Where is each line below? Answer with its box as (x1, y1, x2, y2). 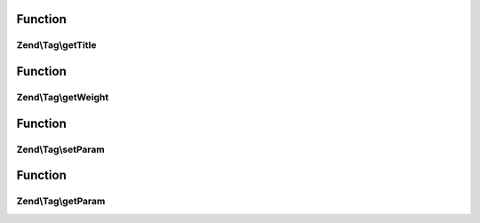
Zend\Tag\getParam (16, 195, 106, 208)
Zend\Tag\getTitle (16, 39, 97, 52)
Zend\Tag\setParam (16, 143, 106, 155)
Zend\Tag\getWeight (16, 91, 109, 103)
